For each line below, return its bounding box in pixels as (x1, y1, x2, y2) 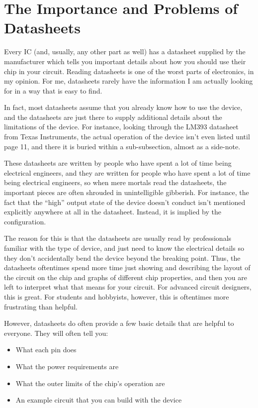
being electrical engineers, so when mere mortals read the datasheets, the (4, 177, 227, 188)
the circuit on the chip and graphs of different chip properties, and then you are (4, 272, 247, 282)
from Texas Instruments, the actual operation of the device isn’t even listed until (4, 131, 250, 142)
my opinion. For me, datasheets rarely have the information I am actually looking (4, 76, 253, 86)
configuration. (4, 216, 46, 226)
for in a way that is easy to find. (4, 85, 102, 96)
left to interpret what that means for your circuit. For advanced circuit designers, (4, 282, 252, 292)
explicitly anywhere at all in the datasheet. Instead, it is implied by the (4, 206, 221, 217)
